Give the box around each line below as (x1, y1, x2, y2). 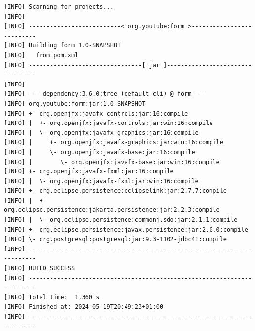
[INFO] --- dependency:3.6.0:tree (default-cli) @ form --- (4, 90, 206, 98)
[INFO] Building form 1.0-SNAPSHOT (4, 42, 121, 49)
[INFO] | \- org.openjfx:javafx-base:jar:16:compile (4, 148, 195, 156)
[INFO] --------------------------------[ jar (4, 61, 160, 69)
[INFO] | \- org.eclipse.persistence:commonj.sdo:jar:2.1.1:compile (4, 216, 238, 224)
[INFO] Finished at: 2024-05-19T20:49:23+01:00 (4, 303, 164, 311)
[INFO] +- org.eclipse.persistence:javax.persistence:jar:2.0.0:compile (4, 226, 248, 233)
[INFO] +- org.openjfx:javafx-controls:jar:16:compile (4, 110, 188, 117)
